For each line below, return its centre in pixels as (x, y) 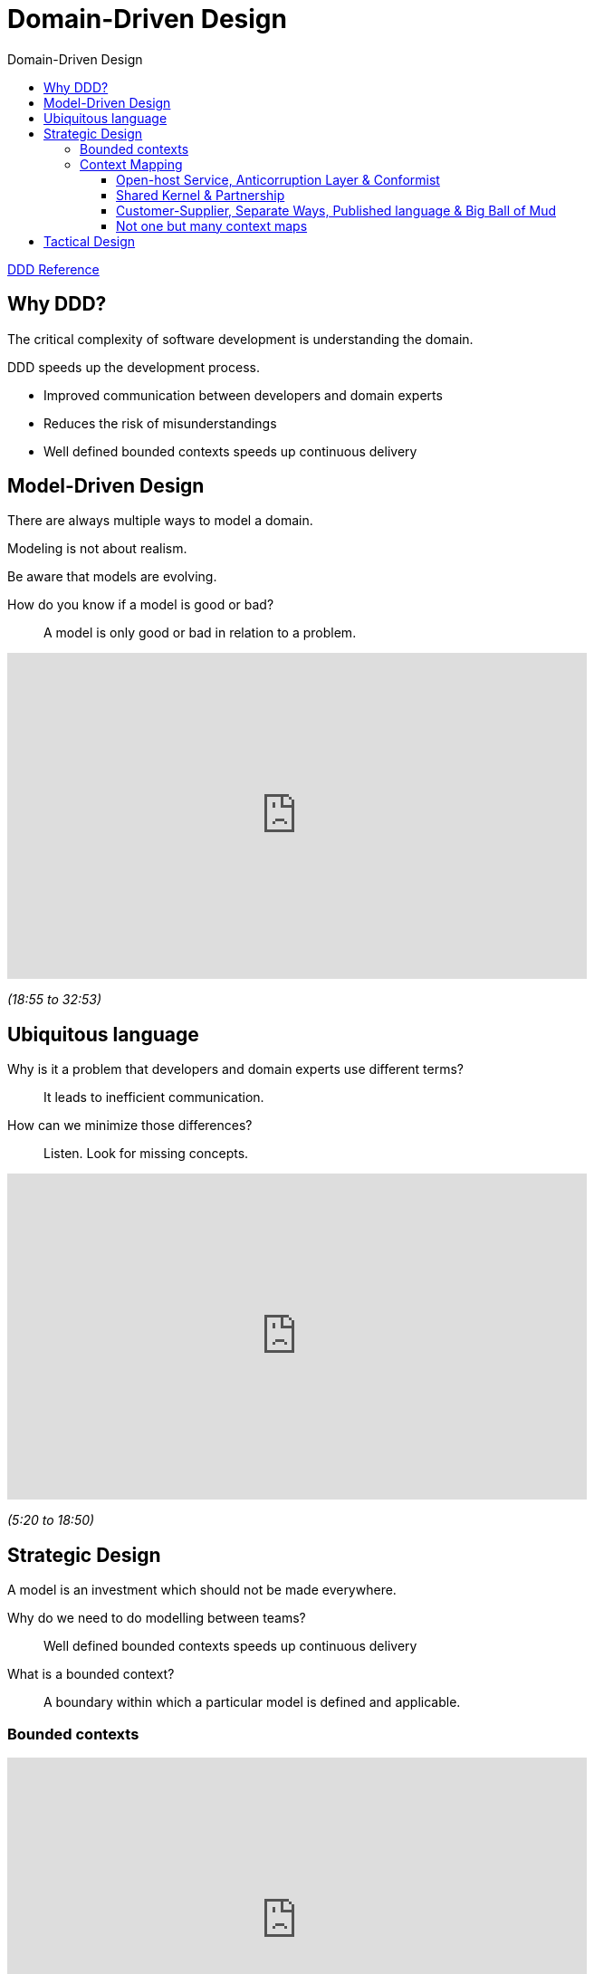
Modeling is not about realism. (97, 549)
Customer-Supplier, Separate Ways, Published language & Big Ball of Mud (336, 210)
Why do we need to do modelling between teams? (157, 1618)
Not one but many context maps (212, 225)
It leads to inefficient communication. (154, 1097)
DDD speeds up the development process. (134, 367)
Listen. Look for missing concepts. (146, 1154)
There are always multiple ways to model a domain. (160, 521)
